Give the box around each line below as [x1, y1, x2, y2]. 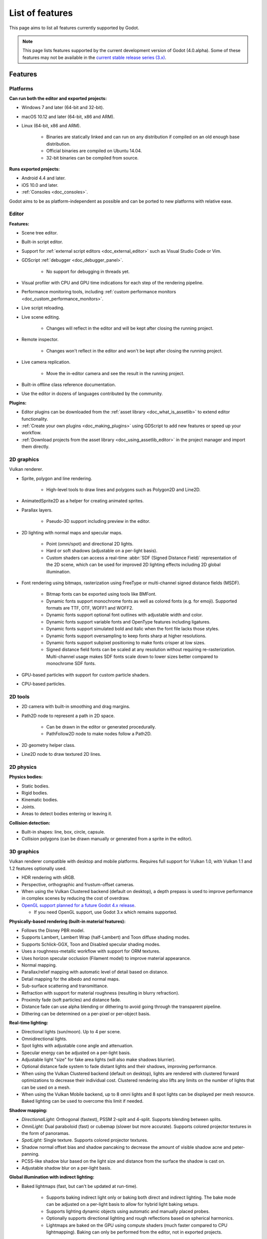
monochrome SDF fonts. [46, 661, 96, 667]
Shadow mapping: [9, 1107, 48, 1113]
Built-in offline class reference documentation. [21, 382, 116, 388]
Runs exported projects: [9, 166, 60, 172]
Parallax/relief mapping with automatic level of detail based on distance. [21, 969, 169, 975]
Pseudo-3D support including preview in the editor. [46, 518, 151, 524]
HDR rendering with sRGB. [21, 875, 75, 881]
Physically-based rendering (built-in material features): [9, 918, 126, 924]
